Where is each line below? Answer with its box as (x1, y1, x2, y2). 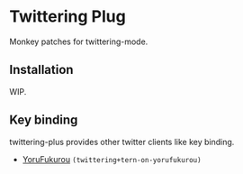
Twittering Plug (9, 6, 126, 27)
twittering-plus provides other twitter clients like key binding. (9, 136, 235, 147)
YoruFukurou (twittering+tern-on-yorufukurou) (22, 153, 202, 164)
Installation (9, 62, 74, 78)
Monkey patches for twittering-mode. (9, 36, 148, 47)
